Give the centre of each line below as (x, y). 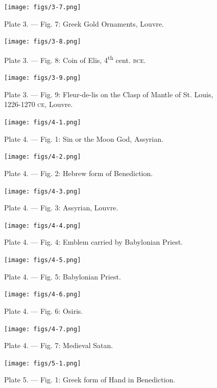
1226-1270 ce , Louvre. (39, 104)
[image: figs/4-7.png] (43, 329)
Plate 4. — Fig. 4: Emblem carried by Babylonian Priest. (94, 242)
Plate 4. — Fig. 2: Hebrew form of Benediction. (79, 173)
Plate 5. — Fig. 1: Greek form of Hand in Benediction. (90, 380)
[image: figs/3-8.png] (43, 42)
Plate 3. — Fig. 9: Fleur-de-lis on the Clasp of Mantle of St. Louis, (109, 94)
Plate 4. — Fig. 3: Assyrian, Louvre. (61, 208)
